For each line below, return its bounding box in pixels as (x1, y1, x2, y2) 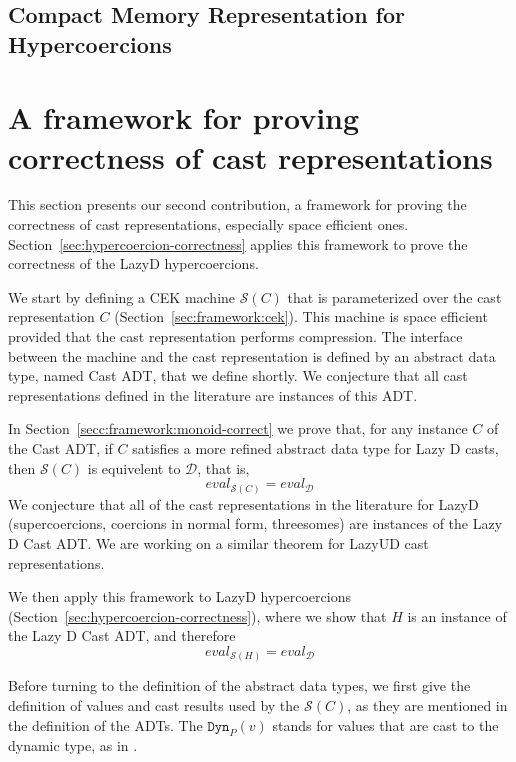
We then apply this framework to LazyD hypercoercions (8, 586, 351, 607)
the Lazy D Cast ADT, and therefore (8, 625, 236, 646)
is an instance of (407, 605, 507, 626)
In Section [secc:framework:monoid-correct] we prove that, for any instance (8, 418, 468, 439)
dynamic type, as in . (8, 735, 138, 756)
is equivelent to (87, 457, 181, 478)
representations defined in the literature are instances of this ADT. (8, 384, 418, 405)
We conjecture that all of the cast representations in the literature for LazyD (8, 493, 479, 514)
